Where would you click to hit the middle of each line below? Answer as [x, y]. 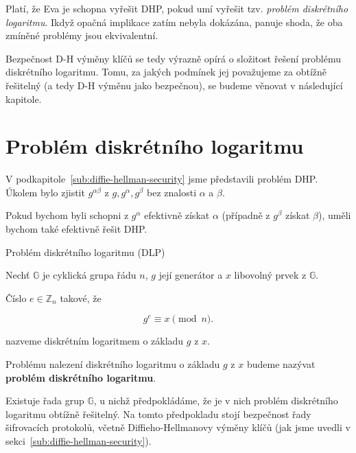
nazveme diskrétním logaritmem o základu [95, 341]
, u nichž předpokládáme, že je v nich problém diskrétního [216, 400]
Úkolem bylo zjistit [45, 192]
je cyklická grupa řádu [90, 275]
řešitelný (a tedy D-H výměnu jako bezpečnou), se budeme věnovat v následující [174, 85]
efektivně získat [177, 215]
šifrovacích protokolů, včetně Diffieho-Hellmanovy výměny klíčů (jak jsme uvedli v [178, 427]
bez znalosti [172, 192]
